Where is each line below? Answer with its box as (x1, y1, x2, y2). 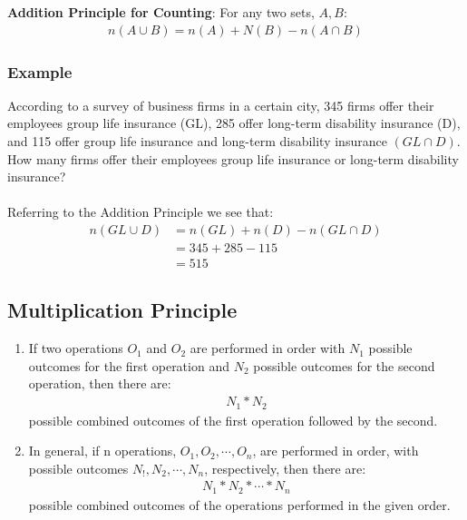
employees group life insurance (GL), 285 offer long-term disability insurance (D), (7, 113, 461, 132)
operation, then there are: (28, 374, 171, 393)
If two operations (28, 338, 123, 358)
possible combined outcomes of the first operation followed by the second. (28, 410, 438, 429)
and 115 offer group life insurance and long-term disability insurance (7, 132, 387, 151)
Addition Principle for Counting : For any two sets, (7, 3, 315, 21)
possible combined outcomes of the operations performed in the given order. (28, 495, 451, 514)
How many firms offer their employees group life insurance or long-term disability (7, 149, 459, 168)
